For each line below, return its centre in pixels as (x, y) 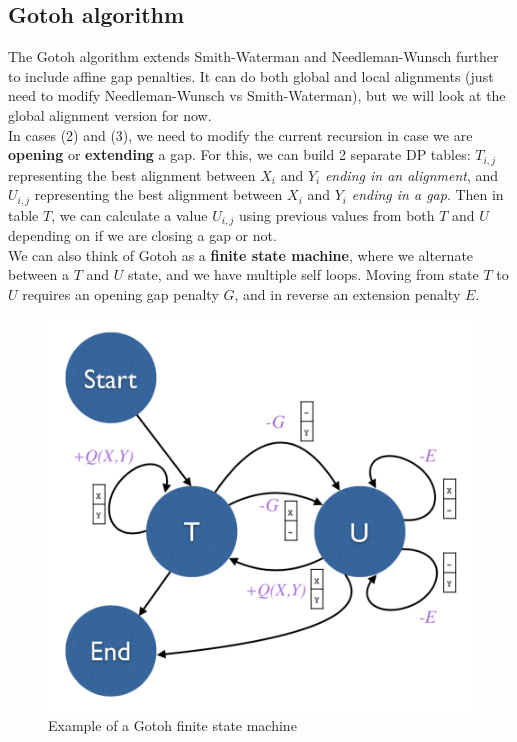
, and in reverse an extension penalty (347, 293)
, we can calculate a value (129, 214)
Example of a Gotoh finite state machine (172, 725)
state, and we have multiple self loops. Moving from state (303, 274)
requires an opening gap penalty (120, 293)
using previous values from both (336, 214)
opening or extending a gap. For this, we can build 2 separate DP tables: (239, 154)
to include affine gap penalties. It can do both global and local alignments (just (251, 75)
